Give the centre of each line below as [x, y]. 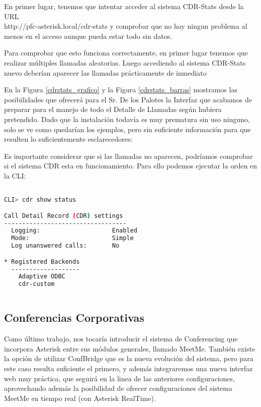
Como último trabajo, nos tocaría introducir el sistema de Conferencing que [121, 339]
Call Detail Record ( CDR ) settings [64, 216]
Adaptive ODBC [42, 277]
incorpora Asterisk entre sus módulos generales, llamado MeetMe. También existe [130, 348]
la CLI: [15, 175]
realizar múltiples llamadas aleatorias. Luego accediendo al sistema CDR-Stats [125, 62]
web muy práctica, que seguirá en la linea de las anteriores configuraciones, [119, 378]
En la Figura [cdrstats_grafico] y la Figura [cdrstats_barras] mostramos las [121, 90]
